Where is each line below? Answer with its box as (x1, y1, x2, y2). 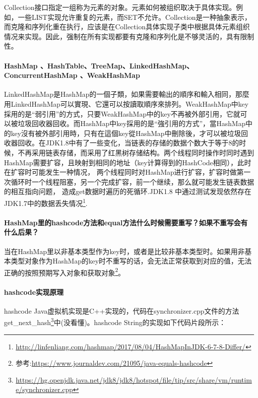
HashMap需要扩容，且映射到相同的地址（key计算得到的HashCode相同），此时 (4, 157, 252, 167)
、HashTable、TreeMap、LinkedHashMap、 (40, 60, 193, 70)
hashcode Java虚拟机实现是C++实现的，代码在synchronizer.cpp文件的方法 (4, 305, 239, 316)
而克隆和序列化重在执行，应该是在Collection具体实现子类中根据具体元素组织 (4, 21, 250, 32)
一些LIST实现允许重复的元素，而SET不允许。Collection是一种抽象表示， (17, 11, 252, 22)
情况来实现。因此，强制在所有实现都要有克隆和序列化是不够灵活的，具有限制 (4, 31, 254, 41)
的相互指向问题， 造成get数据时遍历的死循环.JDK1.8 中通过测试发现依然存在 (4, 186, 252, 197)
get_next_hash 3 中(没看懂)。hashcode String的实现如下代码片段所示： (4, 316, 226, 328)
